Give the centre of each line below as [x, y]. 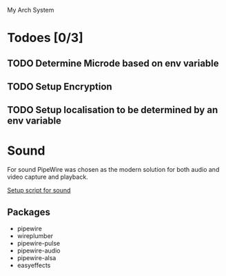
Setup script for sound [39, 190]
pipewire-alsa [37, 258]
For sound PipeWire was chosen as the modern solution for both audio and [113, 170]
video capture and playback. [48, 177]
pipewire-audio [39, 250]
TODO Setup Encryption [60, 87]
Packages [29, 212]
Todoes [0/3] [45, 38]
